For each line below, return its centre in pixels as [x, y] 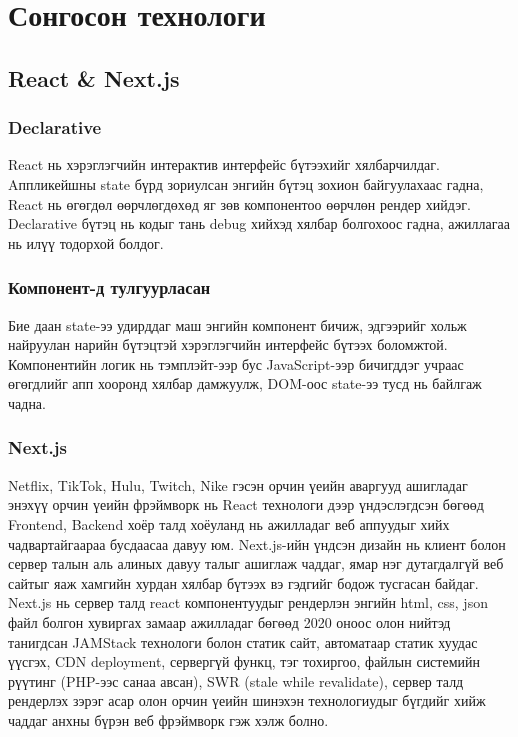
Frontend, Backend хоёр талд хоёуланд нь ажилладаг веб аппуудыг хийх [229, 523]
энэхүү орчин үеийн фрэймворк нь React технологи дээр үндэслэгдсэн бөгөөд [246, 504]
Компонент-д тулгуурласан [109, 287]
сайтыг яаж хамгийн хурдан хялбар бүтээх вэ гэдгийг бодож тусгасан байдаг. [243, 582]
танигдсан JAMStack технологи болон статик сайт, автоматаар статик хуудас [243, 641]
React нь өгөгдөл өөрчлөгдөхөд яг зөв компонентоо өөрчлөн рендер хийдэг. [239, 203]
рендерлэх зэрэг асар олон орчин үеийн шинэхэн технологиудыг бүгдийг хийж [247, 700]
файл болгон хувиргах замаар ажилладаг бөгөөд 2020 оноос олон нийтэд [229, 621]
